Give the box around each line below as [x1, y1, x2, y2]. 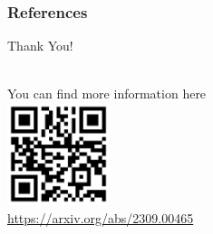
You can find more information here [7, 84, 207, 103]
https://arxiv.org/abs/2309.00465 [7, 208, 194, 227]
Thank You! [7, 36, 73, 55]
